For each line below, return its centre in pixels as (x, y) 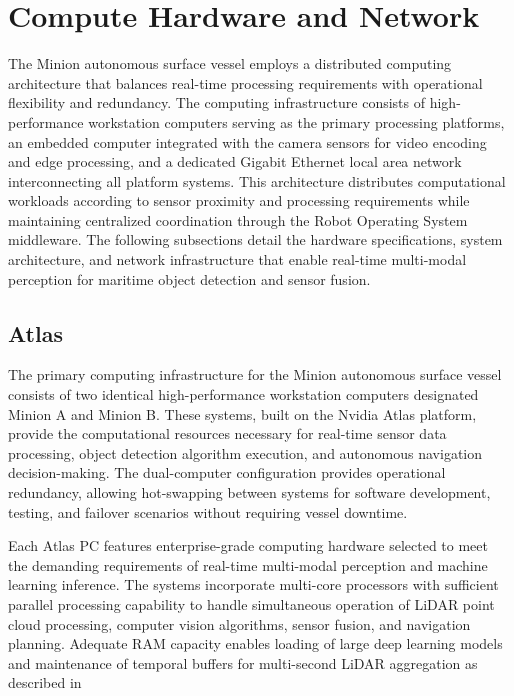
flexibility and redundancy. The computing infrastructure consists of (217, 102)
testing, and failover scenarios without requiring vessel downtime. (208, 511)
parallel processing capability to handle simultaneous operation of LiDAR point (251, 603)
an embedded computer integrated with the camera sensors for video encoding (247, 141)
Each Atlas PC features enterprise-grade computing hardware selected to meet (248, 545)
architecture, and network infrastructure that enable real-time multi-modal (237, 259)
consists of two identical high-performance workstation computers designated (243, 394)
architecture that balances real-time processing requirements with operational (245, 82)
